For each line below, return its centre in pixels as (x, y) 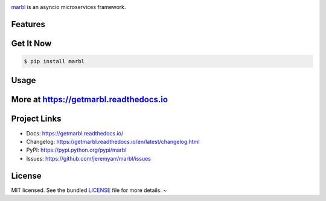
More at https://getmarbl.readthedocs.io (90, 100)
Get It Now (31, 43)
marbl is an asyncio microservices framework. (69, 7)
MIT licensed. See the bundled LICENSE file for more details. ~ (89, 190)
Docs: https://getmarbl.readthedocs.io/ (75, 133)
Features (28, 24)
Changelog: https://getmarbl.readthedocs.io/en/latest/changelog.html (113, 141)
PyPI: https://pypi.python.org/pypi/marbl (76, 150)
